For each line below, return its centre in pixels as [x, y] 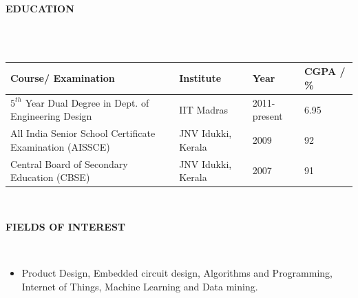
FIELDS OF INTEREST [66, 226]
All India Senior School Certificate [83, 133]
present [267, 116]
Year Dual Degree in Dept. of [87, 102]
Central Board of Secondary [69, 163]
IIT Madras [204, 109]
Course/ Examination [63, 78]
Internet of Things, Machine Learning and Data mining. [140, 286]
